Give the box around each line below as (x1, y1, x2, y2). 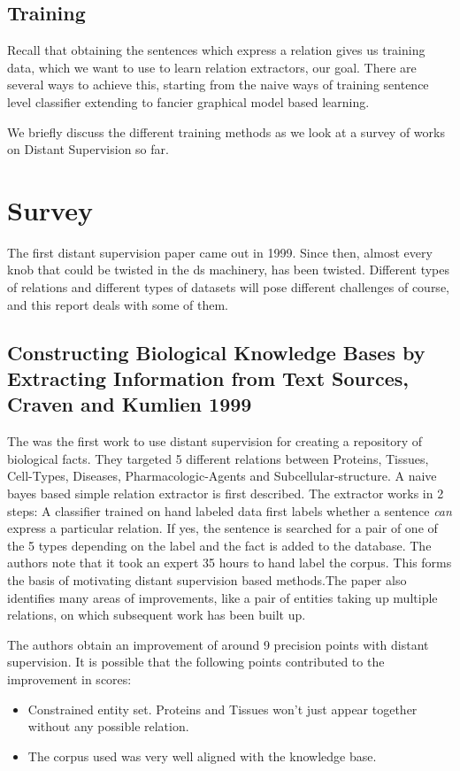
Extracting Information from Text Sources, (7, 365, 409, 392)
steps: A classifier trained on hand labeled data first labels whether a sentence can (7, 501, 452, 520)
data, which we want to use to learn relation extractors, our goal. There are (7, 58, 417, 76)
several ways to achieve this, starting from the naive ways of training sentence (7, 75, 429, 94)
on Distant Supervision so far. (7, 140, 169, 158)
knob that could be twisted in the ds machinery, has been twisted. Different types (7, 260, 449, 279)
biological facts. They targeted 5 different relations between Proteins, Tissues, (7, 449, 429, 467)
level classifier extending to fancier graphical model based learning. (7, 92, 370, 111)
